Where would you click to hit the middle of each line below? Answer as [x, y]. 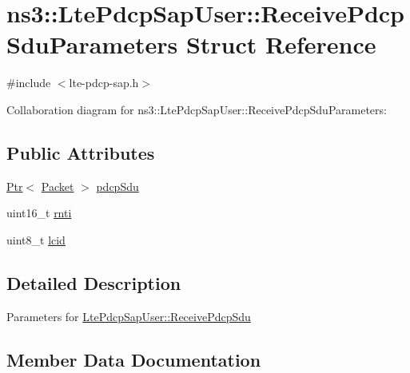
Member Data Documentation [134, 359]
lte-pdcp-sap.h [104, 83]
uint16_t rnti [39, 213]
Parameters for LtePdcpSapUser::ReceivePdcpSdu [129, 316]
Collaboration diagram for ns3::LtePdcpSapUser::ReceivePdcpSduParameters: [197, 109]
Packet [58, 186]
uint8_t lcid [36, 239]
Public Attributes [81, 152]
